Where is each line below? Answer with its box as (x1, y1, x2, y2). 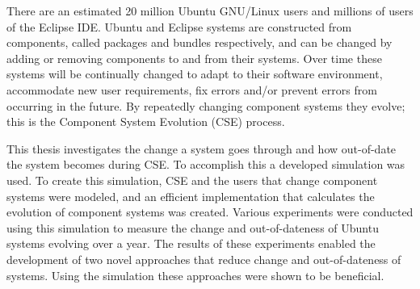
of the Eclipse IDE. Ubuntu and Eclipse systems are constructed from (6, 18, 352, 35)
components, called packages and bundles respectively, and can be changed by (6, 34, 393, 51)
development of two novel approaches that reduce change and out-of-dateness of (6, 250, 401, 267)
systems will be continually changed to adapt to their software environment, (6, 65, 383, 82)
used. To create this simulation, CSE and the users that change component (6, 171, 378, 188)
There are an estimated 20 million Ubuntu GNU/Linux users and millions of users (6, 2, 414, 19)
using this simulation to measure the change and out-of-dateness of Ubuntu (6, 219, 379, 236)
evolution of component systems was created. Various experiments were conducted (6, 203, 414, 220)
